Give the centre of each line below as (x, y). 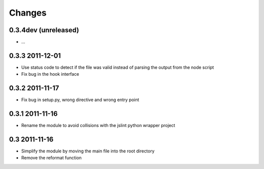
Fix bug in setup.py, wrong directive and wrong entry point (80, 100)
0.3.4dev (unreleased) (44, 30)
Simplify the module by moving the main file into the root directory (88, 151)
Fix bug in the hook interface (50, 74)
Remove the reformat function (51, 158)
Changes (28, 13)
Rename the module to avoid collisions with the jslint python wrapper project (98, 126)
